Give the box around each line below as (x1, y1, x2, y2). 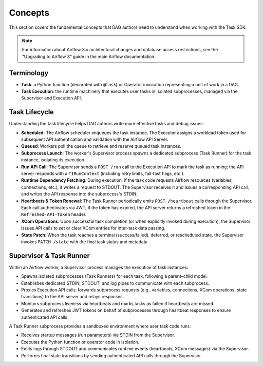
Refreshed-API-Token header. (21, 212, 87, 217)
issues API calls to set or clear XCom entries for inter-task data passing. (21, 225, 166, 231)
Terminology (9, 69, 49, 77)
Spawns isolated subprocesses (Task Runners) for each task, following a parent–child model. (21, 273, 208, 279)
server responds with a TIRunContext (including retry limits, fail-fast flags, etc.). (21, 171, 185, 176)
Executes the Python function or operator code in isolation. (21, 339, 140, 345)
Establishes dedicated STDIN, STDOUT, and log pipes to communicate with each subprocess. (21, 280, 209, 286)
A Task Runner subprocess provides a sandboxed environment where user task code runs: (9, 323, 191, 329)
